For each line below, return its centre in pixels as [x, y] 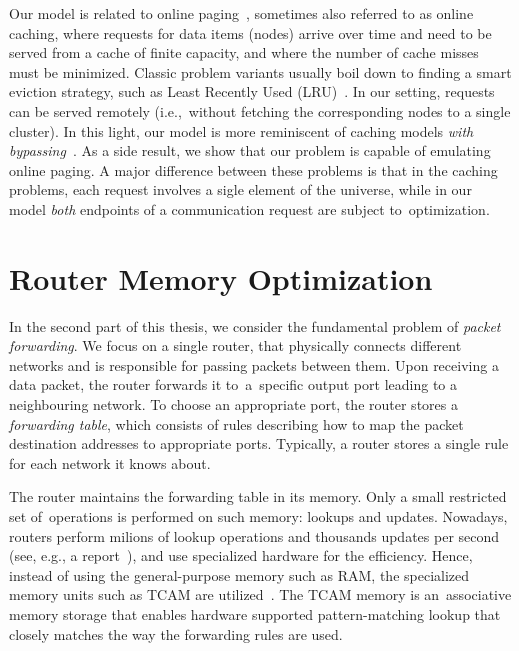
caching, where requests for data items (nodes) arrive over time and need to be [250, 32]
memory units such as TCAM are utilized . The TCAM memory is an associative [260, 594]
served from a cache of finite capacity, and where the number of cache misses [244, 52]
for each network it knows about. [110, 462]
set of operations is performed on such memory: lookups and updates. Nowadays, [258, 516]
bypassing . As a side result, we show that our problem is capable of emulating [250, 150]
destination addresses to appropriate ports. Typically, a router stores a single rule [259, 443]
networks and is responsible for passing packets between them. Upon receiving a [254, 364]
